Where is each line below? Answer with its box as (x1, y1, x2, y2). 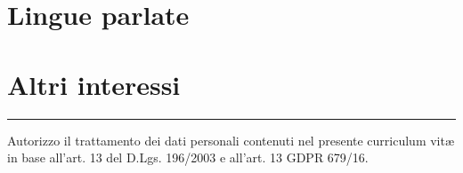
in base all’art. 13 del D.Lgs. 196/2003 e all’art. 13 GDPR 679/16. (7, 148, 369, 167)
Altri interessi (7, 66, 181, 102)
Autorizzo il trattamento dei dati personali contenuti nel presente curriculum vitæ (7, 130, 455, 149)
